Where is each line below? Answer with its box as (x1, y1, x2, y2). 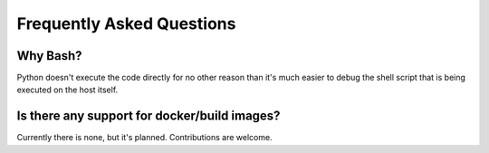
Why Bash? (16, 48, 82, 63)
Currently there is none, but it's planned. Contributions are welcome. (16, 132, 273, 143)
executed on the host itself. (16, 84, 119, 95)
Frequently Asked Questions (16, 14, 236, 33)
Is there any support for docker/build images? (16, 109, 281, 124)
